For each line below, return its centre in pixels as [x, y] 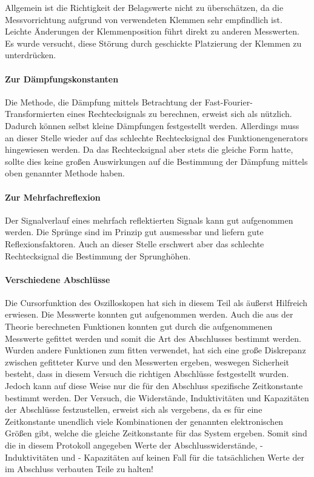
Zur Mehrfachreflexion [53, 197]
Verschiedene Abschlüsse [58, 279]
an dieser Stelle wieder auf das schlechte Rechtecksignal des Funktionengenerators [156, 137]
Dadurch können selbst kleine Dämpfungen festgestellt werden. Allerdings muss [152, 125]
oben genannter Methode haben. [65, 173]
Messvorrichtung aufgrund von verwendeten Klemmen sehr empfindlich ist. [144, 19]
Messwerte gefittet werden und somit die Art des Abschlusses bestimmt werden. [153, 338]
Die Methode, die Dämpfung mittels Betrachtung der [104, 102]
